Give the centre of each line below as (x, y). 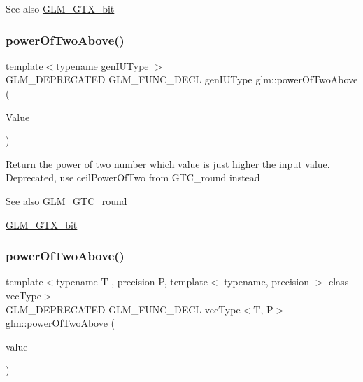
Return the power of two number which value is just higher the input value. (168, 163)
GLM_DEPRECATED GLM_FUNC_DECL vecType (123, 309)
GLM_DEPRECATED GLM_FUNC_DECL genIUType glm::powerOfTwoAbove (182, 79)
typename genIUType (102, 65)
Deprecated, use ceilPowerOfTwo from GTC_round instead (133, 177)
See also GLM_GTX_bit (60, 8)
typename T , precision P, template (132, 282)
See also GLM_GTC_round (66, 200)
